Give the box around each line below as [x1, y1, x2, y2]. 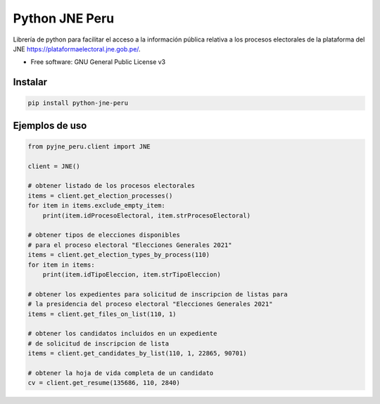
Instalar [13, 76, 48, 88]
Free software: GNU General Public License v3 [30, 58, 166, 66]
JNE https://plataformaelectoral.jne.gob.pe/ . [13, 44, 141, 53]
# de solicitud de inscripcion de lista [27, 339, 169, 348]
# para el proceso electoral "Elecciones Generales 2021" [27, 241, 232, 249]
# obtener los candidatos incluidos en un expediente [27, 329, 217, 338]
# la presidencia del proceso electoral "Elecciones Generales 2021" [27, 300, 273, 308]
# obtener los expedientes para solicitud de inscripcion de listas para [27, 290, 288, 298]
